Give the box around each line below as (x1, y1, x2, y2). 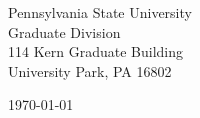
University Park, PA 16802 (8, 60, 172, 81)
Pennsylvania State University (8, 2, 192, 22)
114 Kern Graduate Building (8, 41, 184, 62)
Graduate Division (8, 21, 121, 42)
